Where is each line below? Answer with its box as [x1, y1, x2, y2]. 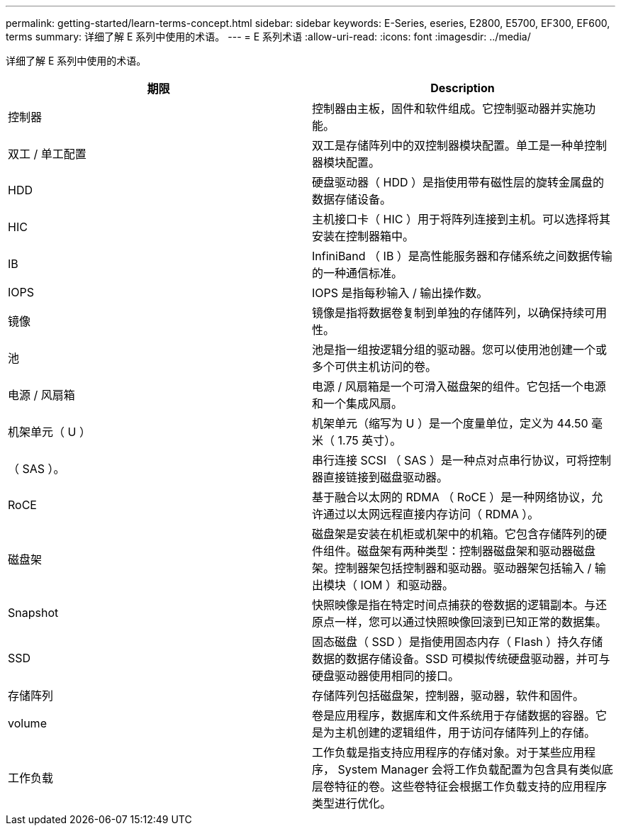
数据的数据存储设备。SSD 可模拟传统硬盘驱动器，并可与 [312, 652, 610, 666]
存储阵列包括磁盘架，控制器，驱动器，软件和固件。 [312, 688, 585, 703]
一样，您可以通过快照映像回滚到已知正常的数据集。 [335, 615, 608, 629]
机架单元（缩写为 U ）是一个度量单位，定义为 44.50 [312, 416, 588, 430]
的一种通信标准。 [312, 266, 403, 280]
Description [430, 81, 495, 95]
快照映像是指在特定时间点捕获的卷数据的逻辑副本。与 [312, 598, 596, 612]
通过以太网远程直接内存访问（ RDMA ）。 [323, 507, 539, 521]
